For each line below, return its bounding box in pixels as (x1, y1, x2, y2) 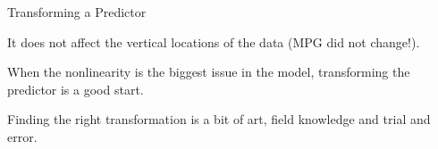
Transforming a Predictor (7, 3, 147, 21)
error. (7, 127, 38, 145)
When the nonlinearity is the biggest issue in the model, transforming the (7, 62, 410, 81)
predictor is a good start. (7, 79, 144, 98)
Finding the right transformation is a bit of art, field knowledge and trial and (7, 110, 431, 128)
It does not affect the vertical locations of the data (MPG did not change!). (7, 32, 420, 51)
